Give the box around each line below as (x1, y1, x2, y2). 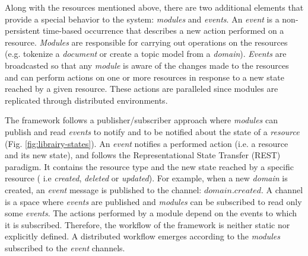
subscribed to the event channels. (5, 241, 125, 254)
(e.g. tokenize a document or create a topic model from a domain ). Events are (5, 47, 287, 60)
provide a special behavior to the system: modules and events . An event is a (5, 12, 280, 25)
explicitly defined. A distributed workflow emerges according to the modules (5, 230, 280, 242)
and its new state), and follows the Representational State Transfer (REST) (5, 149, 281, 161)
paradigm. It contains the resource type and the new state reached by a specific (5, 160, 294, 172)
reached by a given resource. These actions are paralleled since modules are (5, 82, 278, 95)
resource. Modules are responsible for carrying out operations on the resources (5, 36, 288, 48)
